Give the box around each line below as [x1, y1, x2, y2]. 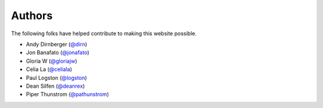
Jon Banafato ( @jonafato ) [26, 49, 90, 56]
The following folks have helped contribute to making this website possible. [11, 30, 197, 37]
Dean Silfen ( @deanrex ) [26, 82, 85, 90]
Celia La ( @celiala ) [26, 66, 72, 73]
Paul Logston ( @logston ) [26, 74, 87, 81]
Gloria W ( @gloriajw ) [26, 57, 78, 64]
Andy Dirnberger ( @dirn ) [26, 41, 87, 48]
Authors [11, 9, 53, 22]
